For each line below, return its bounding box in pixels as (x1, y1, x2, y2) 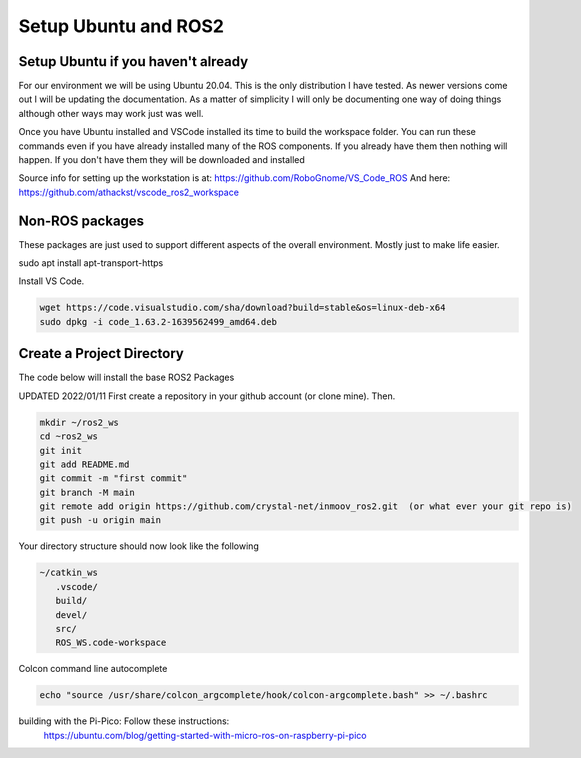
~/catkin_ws (39, 567, 99, 579)
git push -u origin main (39, 515, 162, 526)
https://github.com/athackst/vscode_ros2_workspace (18, 186, 240, 198)
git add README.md (39, 458, 130, 470)
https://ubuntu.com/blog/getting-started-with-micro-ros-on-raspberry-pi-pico (43, 729, 367, 741)
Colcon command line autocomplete (18, 663, 168, 675)
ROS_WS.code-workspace (55, 637, 167, 649)
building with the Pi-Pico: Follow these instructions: (18, 715, 230, 727)
